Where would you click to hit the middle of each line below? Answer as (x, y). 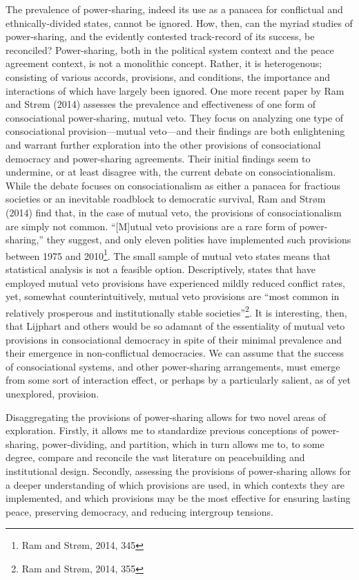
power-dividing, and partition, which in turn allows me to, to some (183, 443)
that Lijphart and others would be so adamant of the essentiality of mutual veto (175, 325)
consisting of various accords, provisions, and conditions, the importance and (168, 76)
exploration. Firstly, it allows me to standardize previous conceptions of (157, 430)
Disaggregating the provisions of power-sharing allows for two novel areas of (166, 417)
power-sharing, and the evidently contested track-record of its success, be (160, 36)
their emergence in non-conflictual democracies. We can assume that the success (175, 353)
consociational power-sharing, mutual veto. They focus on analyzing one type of (175, 117)
